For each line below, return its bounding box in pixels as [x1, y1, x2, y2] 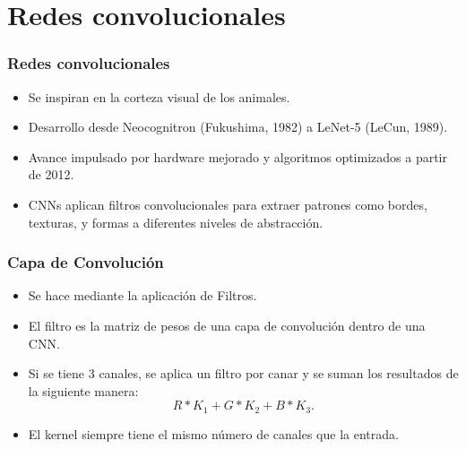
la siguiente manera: [28, 381, 139, 400]
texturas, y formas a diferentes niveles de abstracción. [28, 212, 324, 231]
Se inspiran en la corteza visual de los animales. [28, 87, 290, 106]
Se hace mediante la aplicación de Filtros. [28, 286, 257, 305]
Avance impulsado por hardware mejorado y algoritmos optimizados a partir [28, 147, 447, 166]
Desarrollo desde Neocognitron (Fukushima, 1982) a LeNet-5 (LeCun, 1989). [28, 117, 448, 136]
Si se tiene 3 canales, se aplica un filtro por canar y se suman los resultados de [28, 364, 459, 383]
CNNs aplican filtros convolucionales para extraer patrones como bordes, [28, 194, 427, 213]
